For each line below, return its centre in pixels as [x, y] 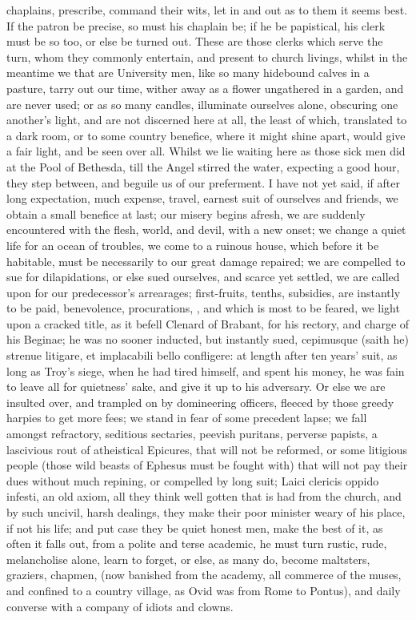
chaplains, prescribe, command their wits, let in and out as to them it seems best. [207, 10]
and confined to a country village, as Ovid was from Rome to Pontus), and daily [204, 590]
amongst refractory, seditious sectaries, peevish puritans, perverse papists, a [192, 434]
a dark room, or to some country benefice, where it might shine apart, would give [206, 135]
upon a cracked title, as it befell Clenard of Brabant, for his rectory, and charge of [208, 323]
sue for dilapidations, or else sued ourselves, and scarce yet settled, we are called [203, 277]
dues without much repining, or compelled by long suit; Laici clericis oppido [193, 480]
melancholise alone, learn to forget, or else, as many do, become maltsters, [188, 559]
